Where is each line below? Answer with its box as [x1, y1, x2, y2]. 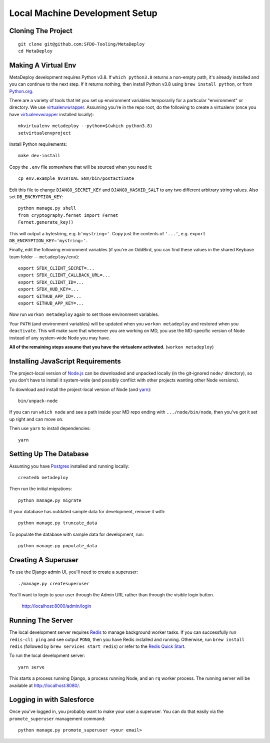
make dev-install [18, 153, 60, 159]
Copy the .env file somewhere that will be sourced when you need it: [9, 164, 152, 170]
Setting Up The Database [9, 450, 89, 458]
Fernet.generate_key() [18, 219, 74, 225]
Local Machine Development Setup [9, 8, 157, 19]
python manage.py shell [18, 205, 76, 211]
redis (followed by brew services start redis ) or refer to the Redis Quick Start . [9, 643, 186, 649]
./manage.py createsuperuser [18, 581, 89, 586]
